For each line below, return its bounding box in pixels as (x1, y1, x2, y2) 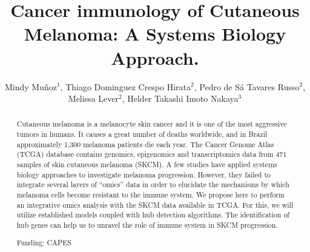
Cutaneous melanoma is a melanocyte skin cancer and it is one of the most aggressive (16, 119, 287, 129)
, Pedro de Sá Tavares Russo (194, 80, 300, 93)
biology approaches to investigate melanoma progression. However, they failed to (16, 169, 271, 179)
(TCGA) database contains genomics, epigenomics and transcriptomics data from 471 (16, 149, 287, 159)
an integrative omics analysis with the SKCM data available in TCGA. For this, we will (16, 199, 294, 210)
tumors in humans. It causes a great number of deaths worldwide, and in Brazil (16, 129, 268, 139)
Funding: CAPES (16, 237, 71, 247)
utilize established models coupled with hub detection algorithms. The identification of (16, 210, 289, 220)
